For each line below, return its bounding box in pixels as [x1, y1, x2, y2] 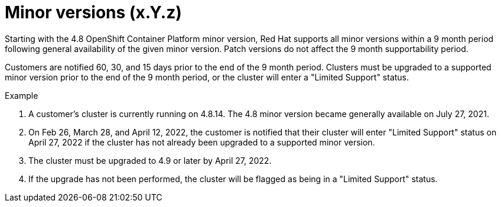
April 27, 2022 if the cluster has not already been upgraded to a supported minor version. [28, 137, 375, 147]
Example [5, 90, 38, 101]
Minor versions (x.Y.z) [5, 2, 182, 22]
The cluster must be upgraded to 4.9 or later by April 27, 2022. [28, 155, 272, 166]
